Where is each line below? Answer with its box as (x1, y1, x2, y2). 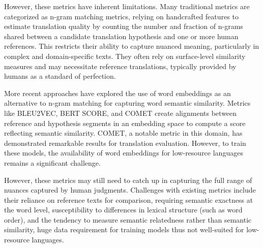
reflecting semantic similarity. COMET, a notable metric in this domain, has (4, 128, 243, 138)
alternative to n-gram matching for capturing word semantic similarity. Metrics (4, 98, 251, 108)
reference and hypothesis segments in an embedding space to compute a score (4, 117, 246, 128)
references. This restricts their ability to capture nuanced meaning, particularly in (4, 41, 259, 51)
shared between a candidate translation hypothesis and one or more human (4, 30, 239, 41)
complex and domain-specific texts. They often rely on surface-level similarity (4, 50, 246, 61)
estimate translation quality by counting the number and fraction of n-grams (4, 21, 243, 32)
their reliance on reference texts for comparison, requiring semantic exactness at (4, 194, 253, 205)
